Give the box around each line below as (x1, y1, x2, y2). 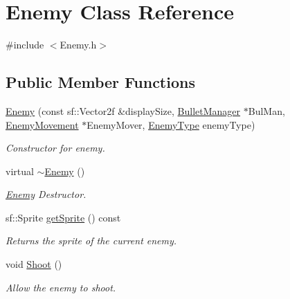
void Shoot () (6, 257, 62, 271)
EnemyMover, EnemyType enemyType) (87, 117, 255, 132)
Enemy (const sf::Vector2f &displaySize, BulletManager (6, 103, 241, 118)
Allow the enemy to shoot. (6, 280, 116, 294)
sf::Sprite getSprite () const (6, 210, 121, 224)
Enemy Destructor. (6, 187, 87, 201)
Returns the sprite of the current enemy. (6, 233, 177, 248)
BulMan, (248, 103, 285, 118)
